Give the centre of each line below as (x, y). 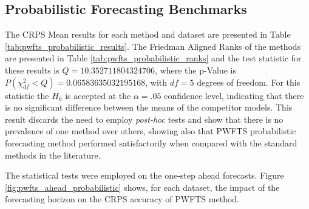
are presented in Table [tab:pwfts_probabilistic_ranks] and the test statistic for (153, 58)
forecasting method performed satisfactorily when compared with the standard (151, 142)
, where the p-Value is (195, 70)
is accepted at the (98, 95)
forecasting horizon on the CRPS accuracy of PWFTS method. (122, 199)
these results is (32, 70)
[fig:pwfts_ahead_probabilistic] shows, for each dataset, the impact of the (142, 187)
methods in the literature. (53, 155)
